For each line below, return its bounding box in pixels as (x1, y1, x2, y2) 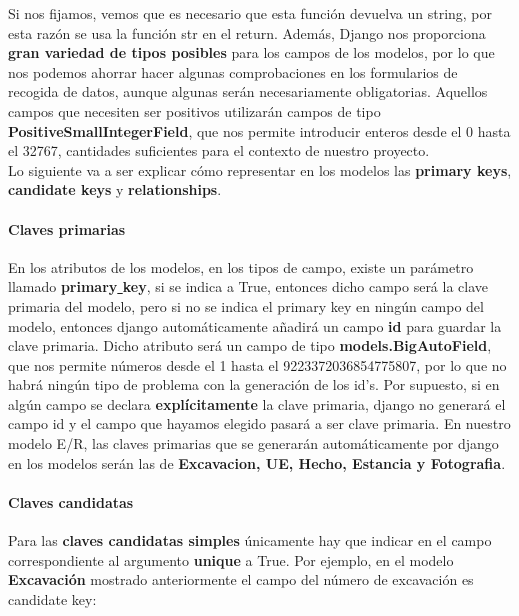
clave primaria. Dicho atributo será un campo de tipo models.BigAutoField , (8, 335, 492, 356)
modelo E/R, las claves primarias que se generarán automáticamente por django (8, 433, 499, 454)
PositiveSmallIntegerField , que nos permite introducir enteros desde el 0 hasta (8, 120, 511, 141)
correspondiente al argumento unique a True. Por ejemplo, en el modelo (8, 549, 454, 570)
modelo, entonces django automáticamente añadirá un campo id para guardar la (8, 315, 502, 336)
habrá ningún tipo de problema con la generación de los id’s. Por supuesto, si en (8, 374, 500, 395)
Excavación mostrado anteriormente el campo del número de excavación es (8, 569, 474, 590)
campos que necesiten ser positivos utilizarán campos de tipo (8, 100, 381, 121)
